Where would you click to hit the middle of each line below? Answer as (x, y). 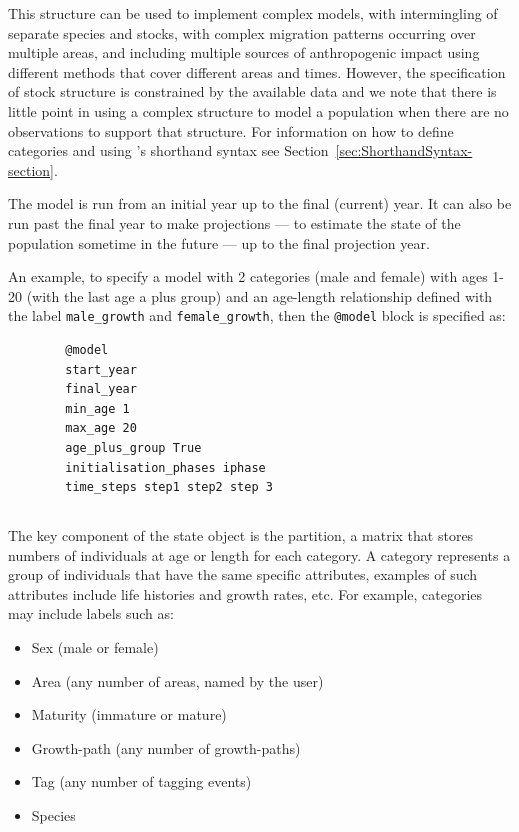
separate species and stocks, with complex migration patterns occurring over (242, 32)
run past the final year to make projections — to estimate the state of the (234, 222)
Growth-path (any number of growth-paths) (166, 747)
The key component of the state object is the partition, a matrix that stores (241, 535)
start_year (101, 369)
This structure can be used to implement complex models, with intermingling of (253, 13)
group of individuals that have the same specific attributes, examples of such (243, 574)
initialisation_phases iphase (165, 467)
